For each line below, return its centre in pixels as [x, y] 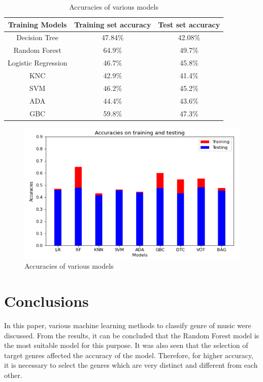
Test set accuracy [189, 24]
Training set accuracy [113, 24]
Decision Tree [38, 37]
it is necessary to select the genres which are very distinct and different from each [131, 365]
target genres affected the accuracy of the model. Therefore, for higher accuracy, [129, 355]
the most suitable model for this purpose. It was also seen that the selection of [126, 345]
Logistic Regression [38, 63]
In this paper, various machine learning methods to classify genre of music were [128, 325]
